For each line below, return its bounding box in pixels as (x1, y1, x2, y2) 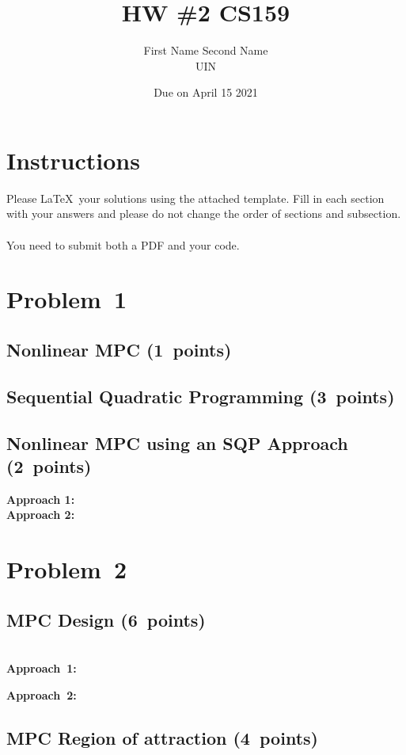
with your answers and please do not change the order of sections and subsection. (6, 205, 401, 222)
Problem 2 (6, 553, 127, 585)
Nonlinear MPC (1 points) (6, 337, 232, 361)
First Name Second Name (143, 42, 268, 59)
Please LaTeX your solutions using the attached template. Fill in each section (6, 189, 385, 206)
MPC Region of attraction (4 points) (6, 725, 318, 749)
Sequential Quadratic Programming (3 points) (6, 383, 395, 408)
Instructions (6, 143, 140, 176)
